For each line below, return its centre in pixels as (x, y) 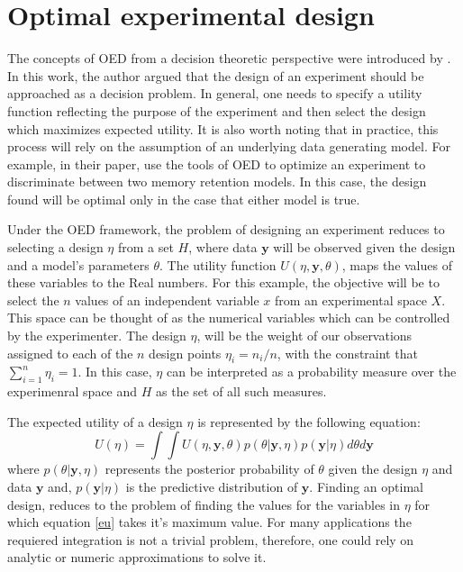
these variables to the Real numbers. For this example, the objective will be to (223, 282)
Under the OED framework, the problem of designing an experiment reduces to (226, 229)
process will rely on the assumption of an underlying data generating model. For (229, 146)
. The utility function (218, 264)
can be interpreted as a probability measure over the (311, 372)
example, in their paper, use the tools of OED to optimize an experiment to (217, 163)
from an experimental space (351, 300)
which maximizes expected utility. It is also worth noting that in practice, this (223, 128)
